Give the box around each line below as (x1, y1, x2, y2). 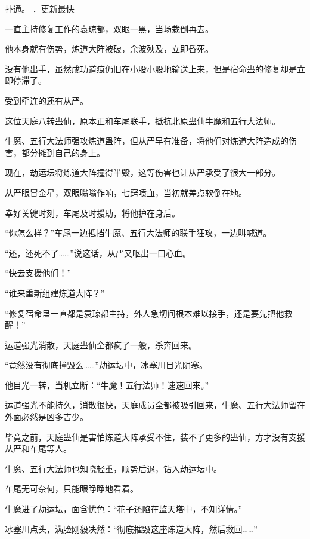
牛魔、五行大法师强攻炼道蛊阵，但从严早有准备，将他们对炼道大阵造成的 (5, 134, 289, 147)
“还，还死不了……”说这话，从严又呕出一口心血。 (5, 246, 191, 259)
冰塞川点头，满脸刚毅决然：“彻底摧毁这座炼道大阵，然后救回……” (5, 522, 258, 535)
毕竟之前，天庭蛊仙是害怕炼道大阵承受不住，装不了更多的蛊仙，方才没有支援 (5, 430, 305, 443)
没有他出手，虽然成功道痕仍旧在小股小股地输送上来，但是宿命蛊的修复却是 (5, 62, 297, 75)
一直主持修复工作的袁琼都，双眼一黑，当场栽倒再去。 (5, 22, 213, 35)
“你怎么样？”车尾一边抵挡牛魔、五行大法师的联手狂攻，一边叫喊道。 (5, 226, 272, 239)
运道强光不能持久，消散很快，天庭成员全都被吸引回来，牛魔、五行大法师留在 (5, 399, 305, 411)
